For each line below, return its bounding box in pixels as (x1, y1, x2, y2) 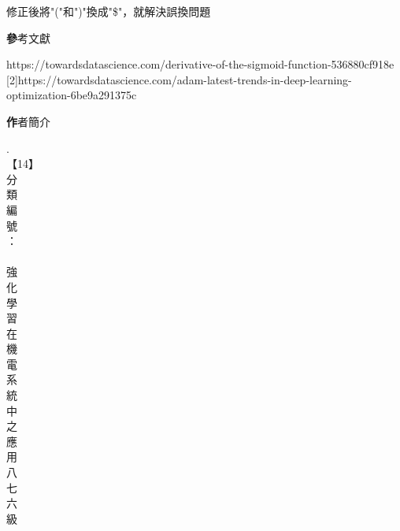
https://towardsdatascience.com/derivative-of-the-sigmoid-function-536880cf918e (6, 56, 394, 72)
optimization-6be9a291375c (6, 87, 137, 103)
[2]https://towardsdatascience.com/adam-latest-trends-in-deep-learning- (6, 71, 352, 87)
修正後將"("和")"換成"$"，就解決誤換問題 (6, 3, 211, 19)
